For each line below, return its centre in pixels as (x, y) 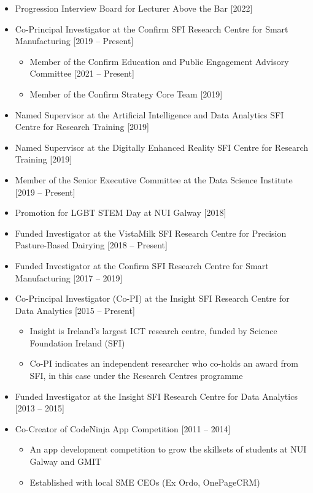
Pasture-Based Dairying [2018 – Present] (91, 245)
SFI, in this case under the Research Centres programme (136, 376)
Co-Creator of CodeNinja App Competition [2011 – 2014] (123, 428)
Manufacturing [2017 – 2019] (69, 277)
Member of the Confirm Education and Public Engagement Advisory (159, 61)
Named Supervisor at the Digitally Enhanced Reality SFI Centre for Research (162, 147)
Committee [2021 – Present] (82, 73)
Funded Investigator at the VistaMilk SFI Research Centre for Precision (151, 233)
